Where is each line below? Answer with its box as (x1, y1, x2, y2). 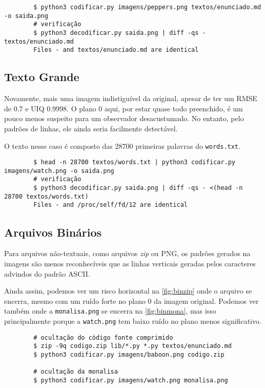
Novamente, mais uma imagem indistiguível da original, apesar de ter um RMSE (4, 93, 257, 104)
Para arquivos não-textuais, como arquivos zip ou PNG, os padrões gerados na (4, 248, 251, 259)
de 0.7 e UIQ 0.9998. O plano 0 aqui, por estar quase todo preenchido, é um (4, 103, 243, 113)
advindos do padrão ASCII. (4, 268, 90, 279)
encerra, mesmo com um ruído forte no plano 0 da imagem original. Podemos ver (4, 295, 259, 306)
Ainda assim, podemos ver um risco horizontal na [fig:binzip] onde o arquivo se (4, 285, 252, 296)
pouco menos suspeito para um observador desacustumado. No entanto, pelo (4, 113, 244, 124)
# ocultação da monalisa (33, 368, 118, 376)
